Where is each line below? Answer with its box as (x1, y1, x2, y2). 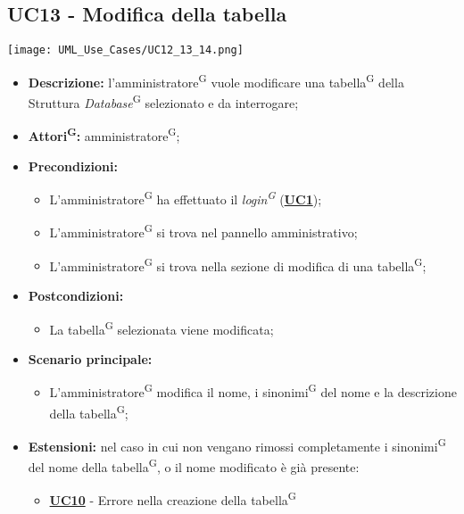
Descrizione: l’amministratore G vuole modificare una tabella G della (28, 70, 404, 91)
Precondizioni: (28, 156, 118, 175)
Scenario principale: (28, 349, 153, 368)
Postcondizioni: (28, 286, 124, 304)
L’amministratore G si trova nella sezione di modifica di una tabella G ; (49, 253, 427, 275)
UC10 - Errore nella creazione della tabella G (49, 488, 296, 510)
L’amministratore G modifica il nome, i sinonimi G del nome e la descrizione (49, 380, 457, 402)
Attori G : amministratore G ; (28, 124, 180, 145)
